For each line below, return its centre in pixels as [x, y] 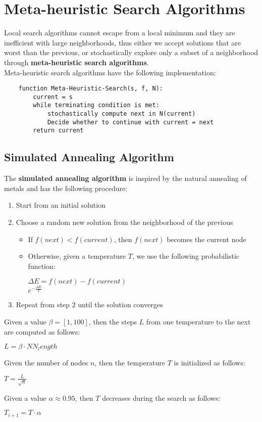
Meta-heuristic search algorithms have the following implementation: [110, 72]
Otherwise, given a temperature [77, 256]
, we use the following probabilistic [186, 256]
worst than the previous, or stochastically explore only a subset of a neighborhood [131, 52]
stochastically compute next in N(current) [121, 114]
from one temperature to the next [198, 321]
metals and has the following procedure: [66, 188]
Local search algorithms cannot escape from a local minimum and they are [120, 33]
